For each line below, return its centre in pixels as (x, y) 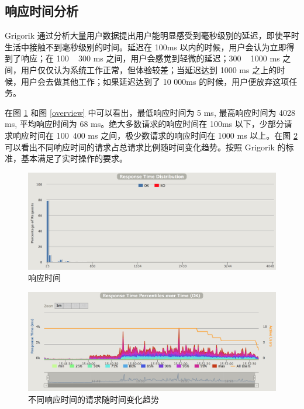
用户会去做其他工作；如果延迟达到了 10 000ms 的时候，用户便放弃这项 (155, 81)
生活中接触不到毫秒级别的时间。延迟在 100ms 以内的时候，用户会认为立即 (146, 47)
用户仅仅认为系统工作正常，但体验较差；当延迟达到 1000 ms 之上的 (149, 69)
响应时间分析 (42, 11)
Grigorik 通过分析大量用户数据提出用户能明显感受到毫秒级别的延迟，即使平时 (152, 35)
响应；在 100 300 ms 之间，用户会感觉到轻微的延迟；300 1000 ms (150, 58)
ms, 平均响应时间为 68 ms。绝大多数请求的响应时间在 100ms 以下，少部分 (144, 124)
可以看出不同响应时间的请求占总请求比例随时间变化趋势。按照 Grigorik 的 (145, 147)
